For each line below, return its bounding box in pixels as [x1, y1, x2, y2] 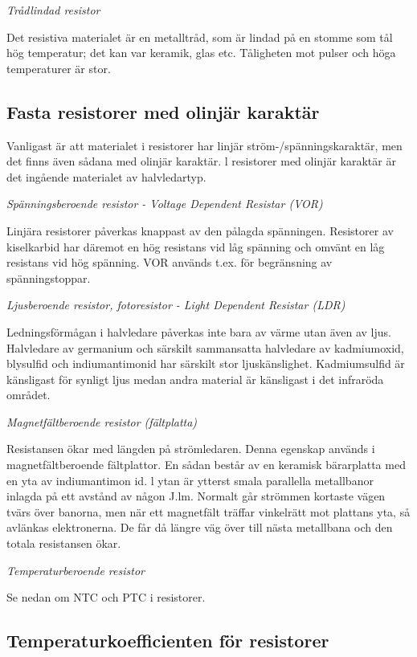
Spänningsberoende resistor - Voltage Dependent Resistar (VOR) [6, 195, 323, 212]
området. [6, 386, 51, 403]
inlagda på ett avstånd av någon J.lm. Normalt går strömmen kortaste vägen [6, 488, 386, 504]
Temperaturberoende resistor [6, 561, 145, 578]
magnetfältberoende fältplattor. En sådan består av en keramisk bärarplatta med [6, 456, 406, 473]
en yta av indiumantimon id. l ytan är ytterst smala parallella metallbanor [6, 471, 374, 488]
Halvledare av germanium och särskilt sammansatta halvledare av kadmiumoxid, [6, 339, 404, 356]
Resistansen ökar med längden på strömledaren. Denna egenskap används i [6, 440, 375, 457]
